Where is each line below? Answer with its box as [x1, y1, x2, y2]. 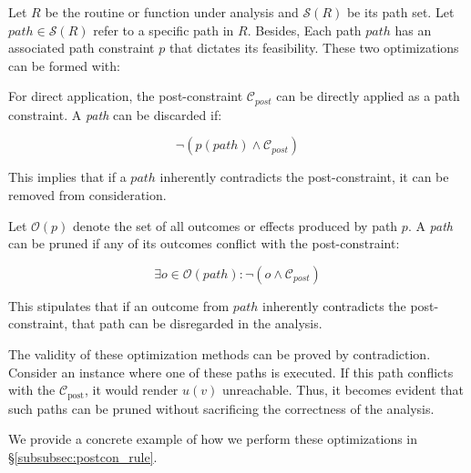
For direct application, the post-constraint [8, 86, 243, 106]
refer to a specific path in [93, 20, 234, 39]
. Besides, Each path [247, 20, 362, 39]
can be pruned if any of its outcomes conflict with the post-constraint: [8, 234, 400, 253]
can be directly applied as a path [276, 86, 460, 106]
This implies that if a [8, 167, 127, 186]
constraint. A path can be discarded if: [8, 105, 222, 124]
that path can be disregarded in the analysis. [71, 314, 323, 333]
